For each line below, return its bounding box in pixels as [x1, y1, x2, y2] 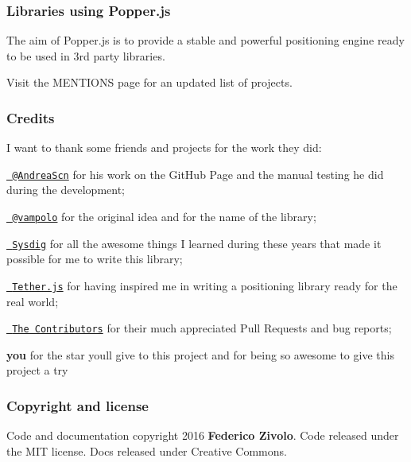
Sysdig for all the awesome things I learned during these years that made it [12, 235, 382, 251]
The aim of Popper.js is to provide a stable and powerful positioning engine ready [6, 32, 405, 49]
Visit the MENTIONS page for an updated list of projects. [6, 74, 293, 91]
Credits [6, 107, 55, 127]
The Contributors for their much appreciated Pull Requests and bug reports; [12, 320, 392, 336]
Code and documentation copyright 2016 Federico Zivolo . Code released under [6, 427, 399, 444]
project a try [6, 362, 68, 379]
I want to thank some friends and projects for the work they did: [6, 139, 322, 156]
